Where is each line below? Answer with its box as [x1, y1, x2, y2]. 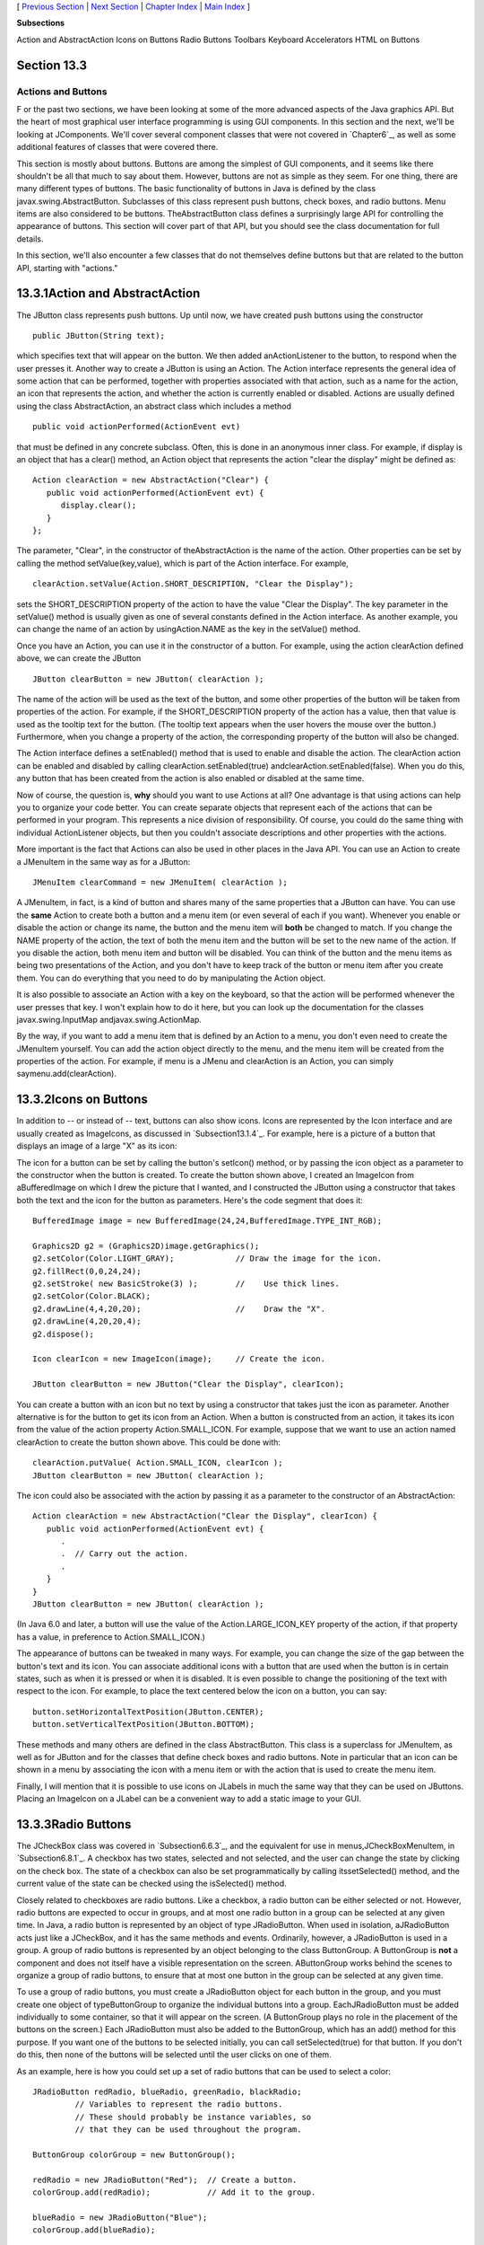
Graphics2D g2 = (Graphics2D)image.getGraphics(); [32, 1240, 260, 1251]
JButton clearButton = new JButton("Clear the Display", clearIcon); [32, 1379, 345, 1389]
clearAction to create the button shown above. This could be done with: [16, 1437, 281, 1448]
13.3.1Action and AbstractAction [16, 286, 201, 301]
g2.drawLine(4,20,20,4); [32, 1316, 142, 1326]
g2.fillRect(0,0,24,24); [32, 1266, 142, 1276]
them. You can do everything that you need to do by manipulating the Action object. [16, 973, 326, 983]
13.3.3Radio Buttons [16, 1817, 132, 1832]
